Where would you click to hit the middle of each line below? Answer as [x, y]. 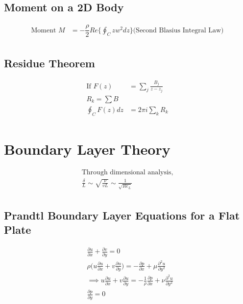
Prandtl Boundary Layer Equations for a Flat [122, 215]
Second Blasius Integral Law [179, 30]
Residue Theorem [49, 63]
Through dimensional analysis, [127, 173]
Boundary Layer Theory [87, 149]
